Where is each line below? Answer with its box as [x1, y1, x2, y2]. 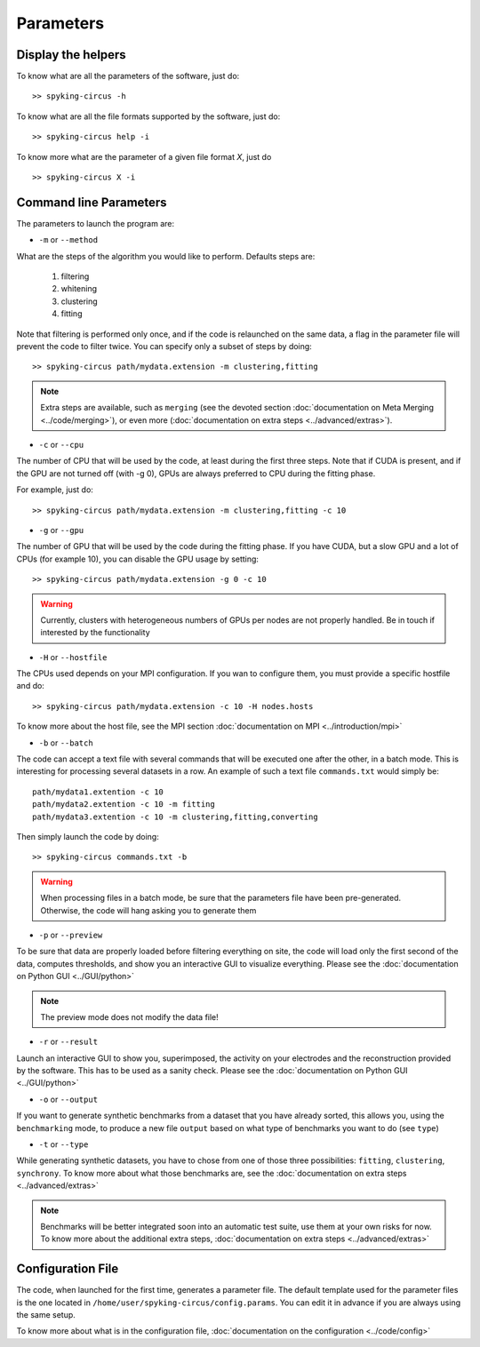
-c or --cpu [38, 440, 84, 450]
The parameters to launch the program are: [16, 218, 175, 228]
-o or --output [38, 1094, 98, 1104]
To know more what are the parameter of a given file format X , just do [16, 151, 272, 162]
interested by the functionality [40, 627, 150, 638]
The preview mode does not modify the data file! [40, 1011, 220, 1022]
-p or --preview [38, 929, 103, 940]
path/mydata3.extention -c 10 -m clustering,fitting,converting [32, 811, 319, 822]
